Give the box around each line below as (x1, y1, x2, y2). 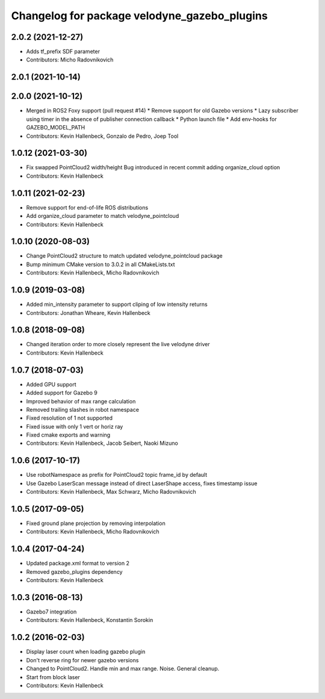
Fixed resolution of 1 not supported (26, 414, 113, 421)
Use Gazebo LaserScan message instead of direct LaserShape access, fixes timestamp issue (26, 479, 258, 487)
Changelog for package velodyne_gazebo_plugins (11, 9, 268, 22)
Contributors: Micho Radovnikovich (26, 56, 114, 63)
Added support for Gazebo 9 (26, 389, 97, 397)
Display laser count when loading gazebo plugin (26, 648, 146, 656)
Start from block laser (26, 673, 81, 680)
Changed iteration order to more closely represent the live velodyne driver (26, 341, 210, 348)
